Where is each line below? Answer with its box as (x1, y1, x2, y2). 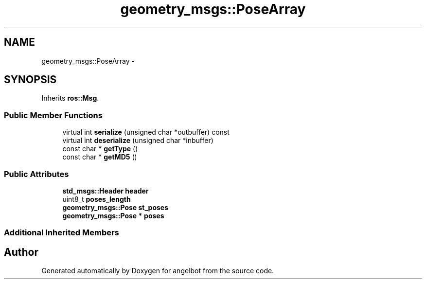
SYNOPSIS (4, 73, 57, 86)
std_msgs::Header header (62, 186, 149, 195)
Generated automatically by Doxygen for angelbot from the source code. (41, 266, 274, 275)
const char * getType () (62, 144, 138, 153)
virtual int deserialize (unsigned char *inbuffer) (62, 136, 213, 145)
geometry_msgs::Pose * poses (62, 211, 164, 220)
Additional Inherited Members (4, 228, 119, 238)
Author (4, 246, 38, 258)
